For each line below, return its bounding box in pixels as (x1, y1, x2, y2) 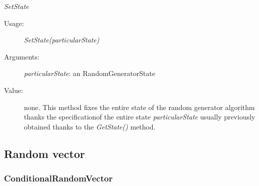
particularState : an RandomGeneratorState (24, 68, 155, 78)
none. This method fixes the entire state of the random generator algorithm (24, 101, 255, 112)
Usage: (4, 17, 24, 28)
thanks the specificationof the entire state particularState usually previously (24, 111, 256, 122)
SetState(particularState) (24, 34, 99, 45)
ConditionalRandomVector (4, 172, 113, 184)
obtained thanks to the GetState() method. (24, 121, 156, 131)
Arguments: (4, 51, 39, 61)
